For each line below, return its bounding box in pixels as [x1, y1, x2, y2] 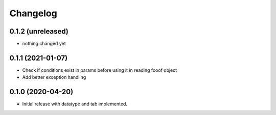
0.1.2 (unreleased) [9, 27, 68, 36]
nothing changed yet [22, 41, 66, 47]
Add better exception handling [22, 74, 86, 80]
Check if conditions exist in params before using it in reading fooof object [22, 67, 177, 73]
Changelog [9, 8, 57, 19]
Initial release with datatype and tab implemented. [22, 101, 128, 107]
